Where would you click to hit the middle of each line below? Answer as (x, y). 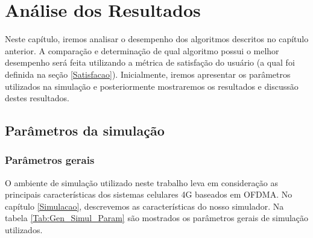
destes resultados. (37, 98)
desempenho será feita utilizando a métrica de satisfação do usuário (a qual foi (150, 62)
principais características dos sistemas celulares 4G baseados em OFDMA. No (149, 194)
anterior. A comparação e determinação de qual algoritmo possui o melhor (142, 50)
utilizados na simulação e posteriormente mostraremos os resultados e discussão (152, 86)
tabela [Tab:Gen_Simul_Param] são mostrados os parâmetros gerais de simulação (157, 218)
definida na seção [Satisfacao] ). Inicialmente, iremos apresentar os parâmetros (148, 74)
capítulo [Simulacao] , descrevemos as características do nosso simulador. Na (144, 206)
